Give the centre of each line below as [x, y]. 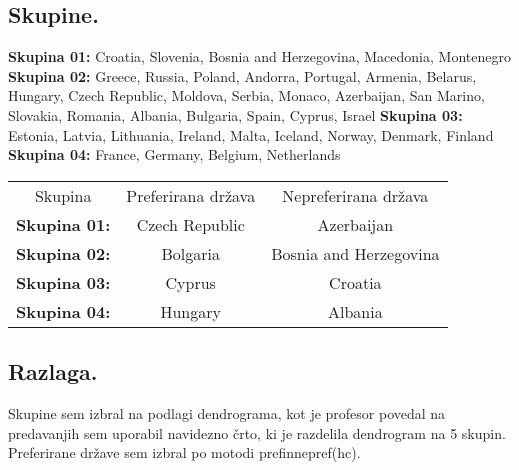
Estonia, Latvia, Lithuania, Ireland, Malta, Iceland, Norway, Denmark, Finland [251, 134]
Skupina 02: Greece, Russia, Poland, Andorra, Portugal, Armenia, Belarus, [242, 75]
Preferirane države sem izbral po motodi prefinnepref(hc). [184, 452]
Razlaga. [53, 371]
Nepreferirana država [355, 195]
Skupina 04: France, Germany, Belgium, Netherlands [174, 154]
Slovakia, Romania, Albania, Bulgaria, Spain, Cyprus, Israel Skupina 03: [235, 114]
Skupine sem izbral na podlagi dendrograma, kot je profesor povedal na [227, 412]
